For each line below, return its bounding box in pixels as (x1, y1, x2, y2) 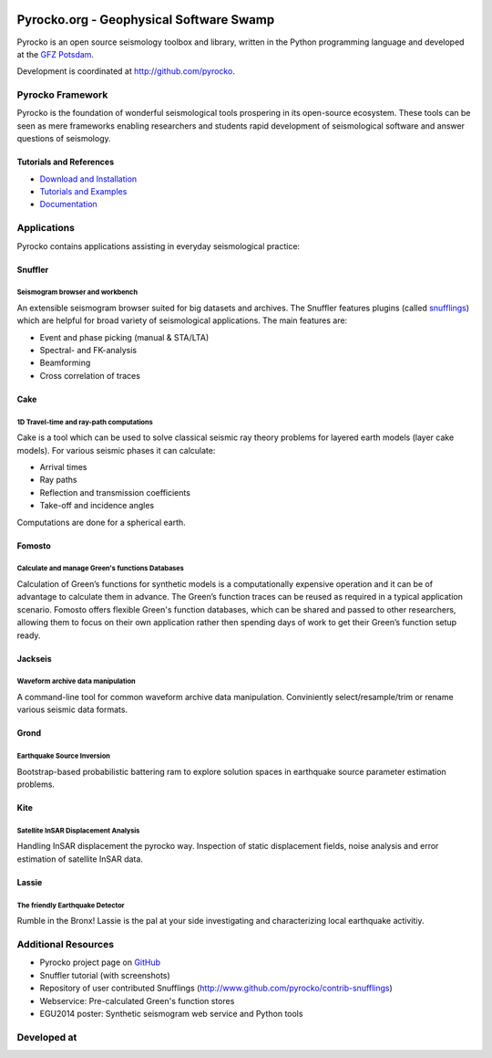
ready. (16, 630, 41, 641)
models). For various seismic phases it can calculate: (16, 445, 216, 456)
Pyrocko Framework (16, 89, 108, 101)
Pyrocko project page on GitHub (39, 957, 161, 968)
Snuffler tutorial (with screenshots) (39, 969, 170, 980)
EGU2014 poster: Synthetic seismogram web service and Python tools (39, 1008, 303, 1019)
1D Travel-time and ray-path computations (16, 417, 154, 426)
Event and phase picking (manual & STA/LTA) (39, 331, 210, 342)
